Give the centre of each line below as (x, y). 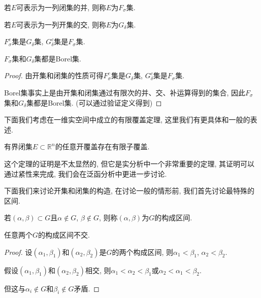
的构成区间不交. (64, 234)
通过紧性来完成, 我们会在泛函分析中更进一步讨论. (86, 173)
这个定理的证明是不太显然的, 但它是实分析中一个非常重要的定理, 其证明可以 (129, 163)
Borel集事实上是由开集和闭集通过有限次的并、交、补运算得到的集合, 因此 (125, 92)
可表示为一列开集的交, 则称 (61, 24)
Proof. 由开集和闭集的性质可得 (54, 75)
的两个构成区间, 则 (143, 252)
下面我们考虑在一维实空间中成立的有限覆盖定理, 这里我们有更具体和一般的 (127, 120)
